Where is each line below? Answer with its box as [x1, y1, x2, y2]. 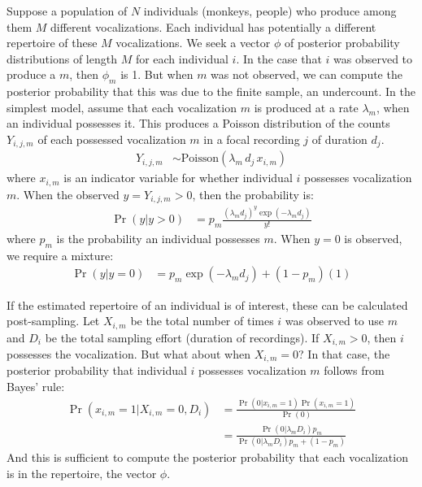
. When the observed [16, 185, 120, 202]
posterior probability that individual [7, 362, 187, 379]
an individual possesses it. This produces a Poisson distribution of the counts [7, 115, 390, 132]
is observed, [344, 230, 402, 247]
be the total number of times [130, 312, 274, 329]
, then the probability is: [192, 185, 314, 202]
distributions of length [7, 50, 117, 67]
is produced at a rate [254, 98, 359, 115]
